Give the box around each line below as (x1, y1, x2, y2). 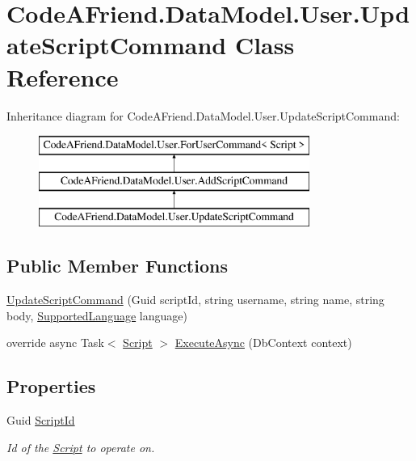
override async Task (6, 334, 104, 351)
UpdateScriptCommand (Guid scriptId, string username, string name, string (6, 291, 384, 308)
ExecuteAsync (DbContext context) (174, 334, 352, 351)
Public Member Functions (6, 253, 228, 278)
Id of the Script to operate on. (6, 438, 155, 455)
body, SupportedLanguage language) (6, 307, 187, 324)
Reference (6, 60, 119, 93)
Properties (6, 374, 96, 399)
